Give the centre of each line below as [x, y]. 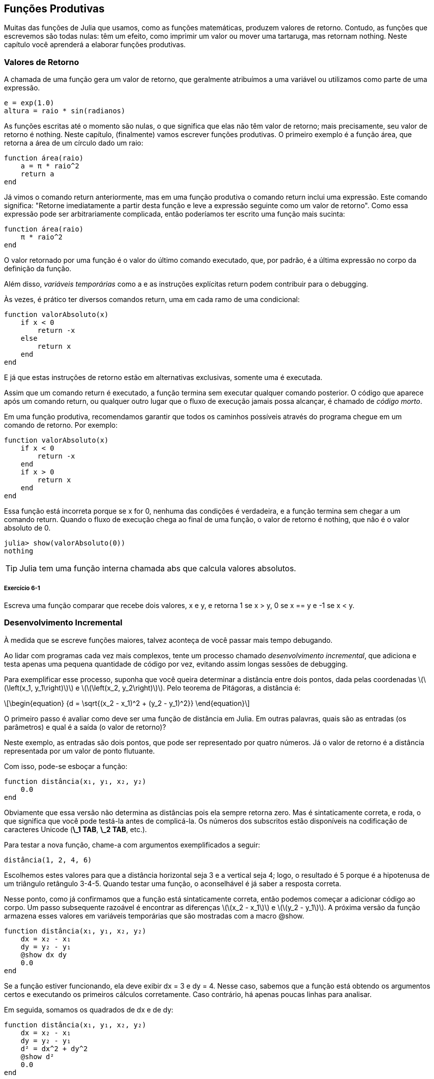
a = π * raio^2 [50, 166]
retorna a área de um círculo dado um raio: [74, 143]
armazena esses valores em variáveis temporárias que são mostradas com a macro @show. [154, 916]
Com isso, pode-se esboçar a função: [66, 766]
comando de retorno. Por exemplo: [61, 425]
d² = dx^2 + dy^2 [54, 1048]
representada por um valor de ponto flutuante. [80, 751]
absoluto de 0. [27, 528]
